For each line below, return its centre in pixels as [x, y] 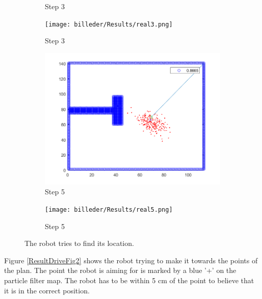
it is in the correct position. [47, 290]
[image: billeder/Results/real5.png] [109, 210]
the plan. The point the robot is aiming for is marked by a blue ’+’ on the [120, 270]
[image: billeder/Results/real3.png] [109, 24]
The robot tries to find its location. [79, 243]
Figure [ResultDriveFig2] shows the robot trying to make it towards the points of [131, 260]
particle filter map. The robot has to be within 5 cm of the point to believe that [129, 280]
